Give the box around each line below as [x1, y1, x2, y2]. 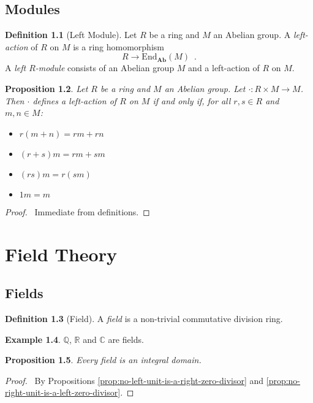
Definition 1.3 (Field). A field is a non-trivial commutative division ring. [5, 312, 283, 324]
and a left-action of [188, 61, 260, 74]
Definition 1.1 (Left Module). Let [5, 28, 137, 41]
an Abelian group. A [213, 28, 291, 41]
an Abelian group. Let [164, 82, 246, 94]
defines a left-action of [32, 94, 117, 107]
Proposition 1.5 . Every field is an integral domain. [5, 353, 202, 366]
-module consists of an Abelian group [35, 61, 175, 74]
